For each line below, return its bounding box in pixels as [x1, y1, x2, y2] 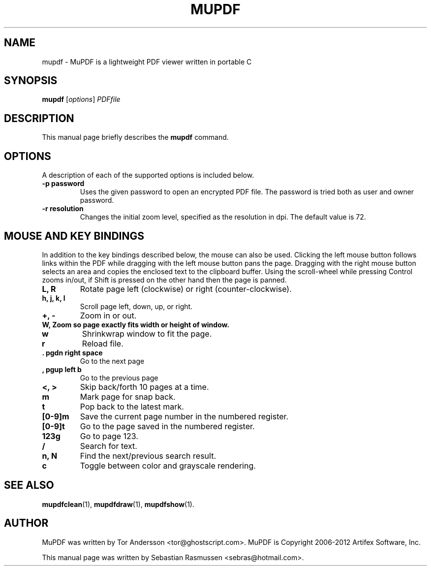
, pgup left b [42, 365, 82, 374]
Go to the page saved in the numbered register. [80, 421, 255, 431]
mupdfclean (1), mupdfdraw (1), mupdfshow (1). [42, 500, 194, 508]
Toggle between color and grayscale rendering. [80, 460, 256, 471]
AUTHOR [4, 517, 49, 530]
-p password [42, 179, 85, 188]
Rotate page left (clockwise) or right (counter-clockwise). [80, 284, 292, 294]
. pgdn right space [42, 348, 103, 357]
